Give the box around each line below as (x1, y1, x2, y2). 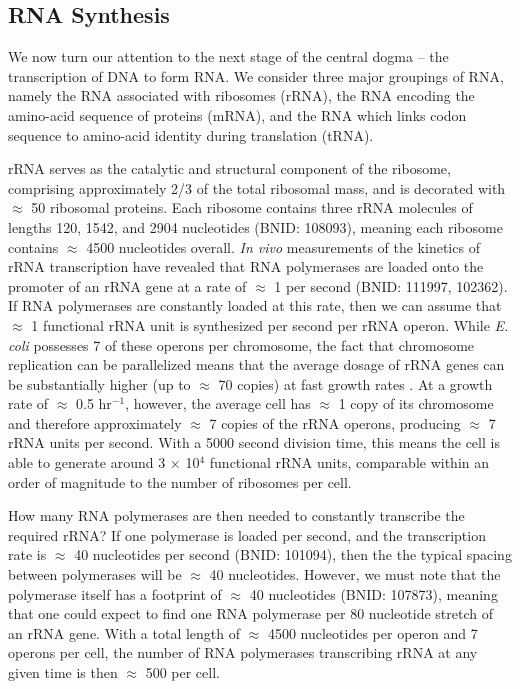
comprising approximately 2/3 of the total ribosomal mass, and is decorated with (8, 177, 506, 198)
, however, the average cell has (125, 393, 311, 414)
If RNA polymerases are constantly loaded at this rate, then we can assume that (8, 295, 502, 316)
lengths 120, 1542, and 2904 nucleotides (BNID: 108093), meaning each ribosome (8, 216, 503, 237)
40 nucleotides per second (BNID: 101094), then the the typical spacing (74, 544, 512, 565)
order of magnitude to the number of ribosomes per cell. (8, 471, 352, 492)
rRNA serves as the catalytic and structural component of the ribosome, (8, 158, 451, 179)
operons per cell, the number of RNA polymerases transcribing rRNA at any (8, 642, 478, 663)
